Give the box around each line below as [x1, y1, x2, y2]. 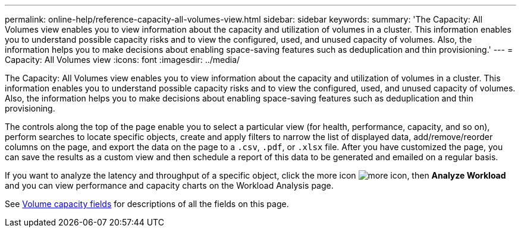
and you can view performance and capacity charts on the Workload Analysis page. [5, 180, 334, 190]
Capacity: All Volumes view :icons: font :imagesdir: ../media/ [5, 55, 240, 65]
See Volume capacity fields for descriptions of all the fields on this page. [5, 199, 289, 209]
